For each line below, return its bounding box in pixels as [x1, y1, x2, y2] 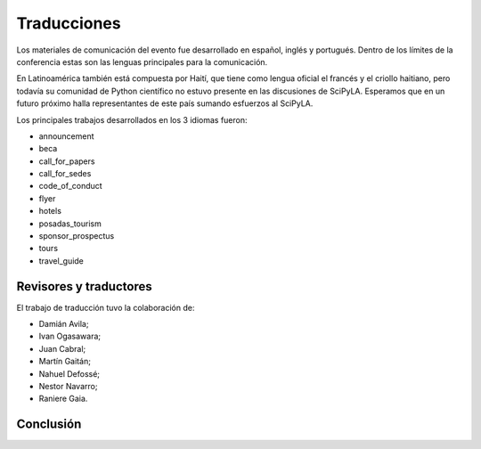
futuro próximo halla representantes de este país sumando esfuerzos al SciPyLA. [16, 98, 314, 109]
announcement [38, 130, 94, 142]
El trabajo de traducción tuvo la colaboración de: [16, 302, 195, 313]
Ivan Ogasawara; [38, 331, 102, 342]
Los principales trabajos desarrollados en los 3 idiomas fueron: [16, 114, 248, 125]
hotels [38, 206, 62, 216]
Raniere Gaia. [38, 393, 88, 404]
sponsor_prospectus [38, 231, 115, 241]
